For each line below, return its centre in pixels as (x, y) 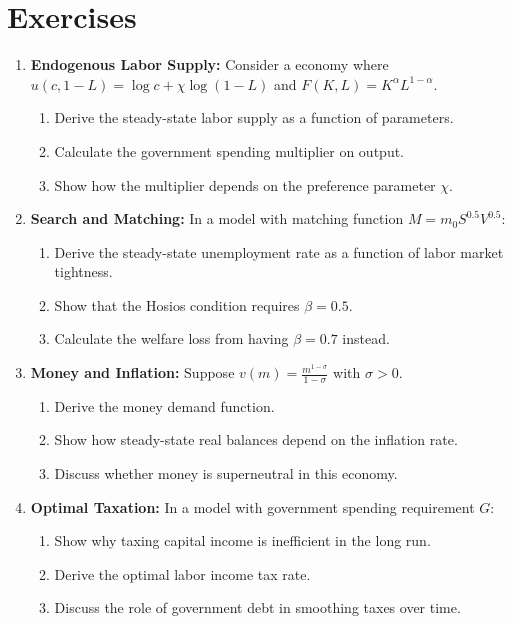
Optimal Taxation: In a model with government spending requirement (252, 506)
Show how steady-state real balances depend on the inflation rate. (256, 439)
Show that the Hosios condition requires (177, 304)
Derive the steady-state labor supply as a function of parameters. (254, 117)
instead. (366, 338)
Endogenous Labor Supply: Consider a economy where (209, 64)
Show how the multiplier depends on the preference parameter (245, 184)
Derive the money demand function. (164, 405)
